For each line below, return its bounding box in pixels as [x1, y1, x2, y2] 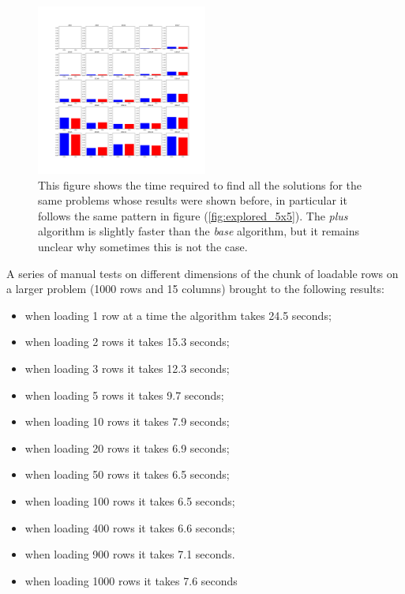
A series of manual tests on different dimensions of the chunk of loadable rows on [6, 265, 399, 281]
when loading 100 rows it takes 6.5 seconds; [24, 492, 235, 509]
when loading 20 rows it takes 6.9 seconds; [24, 439, 230, 456]
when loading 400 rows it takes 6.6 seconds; [24, 519, 235, 536]
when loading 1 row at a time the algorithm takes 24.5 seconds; [24, 306, 332, 323]
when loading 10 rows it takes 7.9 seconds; [24, 413, 230, 430]
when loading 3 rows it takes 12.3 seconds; [24, 359, 230, 376]
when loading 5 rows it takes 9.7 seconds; [24, 386, 224, 403]
